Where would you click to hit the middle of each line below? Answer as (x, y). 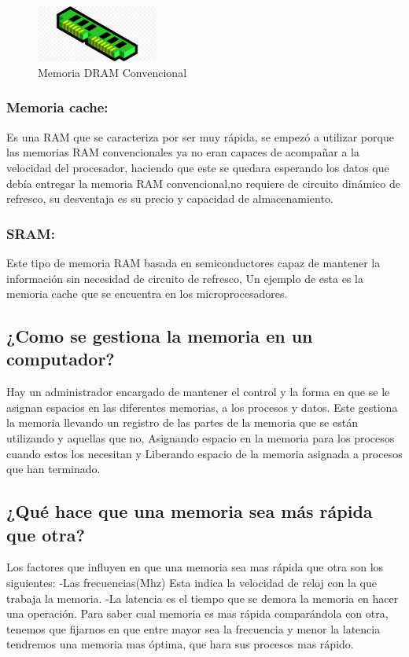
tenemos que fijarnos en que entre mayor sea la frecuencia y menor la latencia (193, 628)
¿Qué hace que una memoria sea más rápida (190, 511)
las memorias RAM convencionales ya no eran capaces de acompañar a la (183, 152)
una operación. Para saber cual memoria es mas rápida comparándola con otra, (197, 613)
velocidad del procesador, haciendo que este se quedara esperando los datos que (198, 167)
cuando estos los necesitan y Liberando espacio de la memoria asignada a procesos (204, 453)
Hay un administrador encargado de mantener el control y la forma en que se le (198, 392)
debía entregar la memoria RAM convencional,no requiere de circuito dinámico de (203, 183)
